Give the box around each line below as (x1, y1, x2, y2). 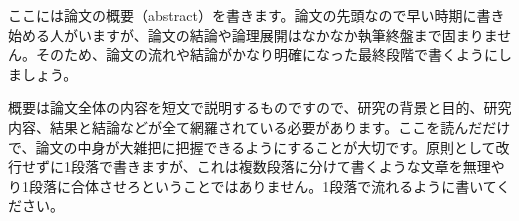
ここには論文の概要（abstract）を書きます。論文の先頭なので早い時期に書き (8, 5, 505, 25)
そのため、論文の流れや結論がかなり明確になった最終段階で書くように (35, 44, 498, 65)
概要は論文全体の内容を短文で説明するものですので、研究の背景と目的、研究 (8, 97, 512, 118)
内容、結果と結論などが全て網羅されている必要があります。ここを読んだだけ (8, 116, 511, 137)
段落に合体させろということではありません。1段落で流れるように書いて (28, 175, 497, 196)
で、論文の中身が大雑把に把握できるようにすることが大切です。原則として (8, 136, 496, 157)
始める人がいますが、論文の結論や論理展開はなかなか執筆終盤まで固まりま (8, 24, 498, 45)
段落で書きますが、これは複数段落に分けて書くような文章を (70, 156, 463, 177)
